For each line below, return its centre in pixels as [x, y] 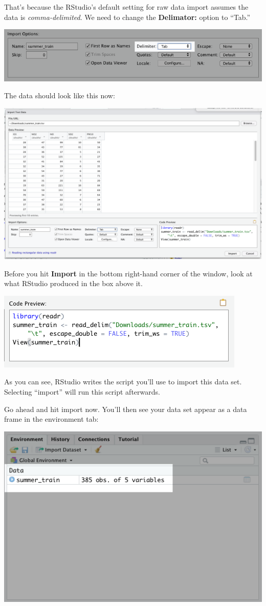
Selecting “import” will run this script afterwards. [82, 392]
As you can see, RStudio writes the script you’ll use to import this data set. [123, 382]
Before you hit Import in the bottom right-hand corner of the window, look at [128, 273]
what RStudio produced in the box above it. [73, 283]
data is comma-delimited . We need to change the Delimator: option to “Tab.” [127, 17]
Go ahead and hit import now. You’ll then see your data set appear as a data [126, 409]
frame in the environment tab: [51, 419]
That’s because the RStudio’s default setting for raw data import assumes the [126, 7]
